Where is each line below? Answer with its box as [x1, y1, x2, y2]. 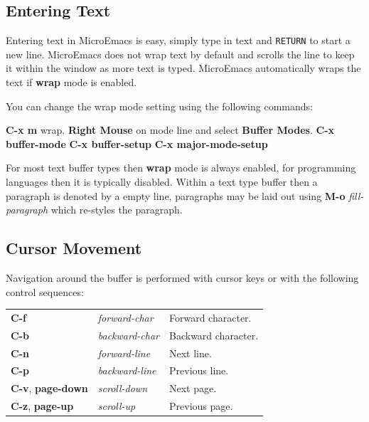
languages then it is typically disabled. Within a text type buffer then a [6, 174, 318, 189]
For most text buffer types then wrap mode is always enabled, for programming [6, 160, 356, 175]
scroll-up [97, 399, 136, 413]
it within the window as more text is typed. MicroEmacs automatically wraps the [6, 60, 361, 75]
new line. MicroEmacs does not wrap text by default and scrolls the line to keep [6, 46, 355, 61]
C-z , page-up [11, 399, 74, 413]
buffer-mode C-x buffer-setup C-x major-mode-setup [6, 136, 268, 151]
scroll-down [97, 381, 148, 396]
